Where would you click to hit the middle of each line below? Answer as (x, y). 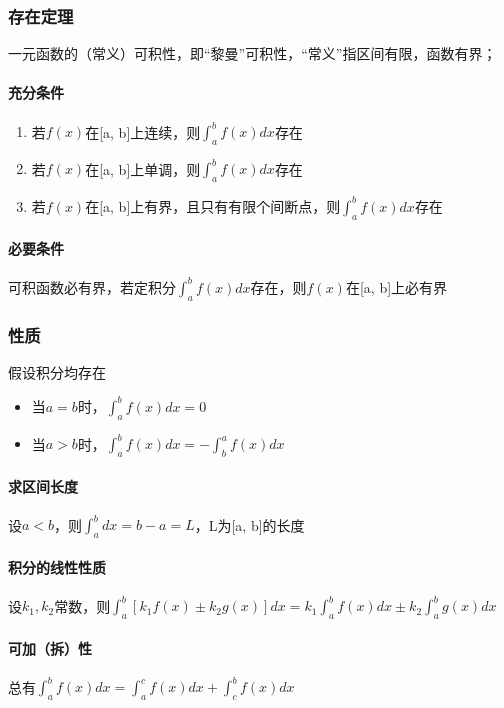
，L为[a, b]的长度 (249, 524)
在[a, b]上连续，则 (143, 131)
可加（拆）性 (50, 647)
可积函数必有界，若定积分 (92, 286)
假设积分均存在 (57, 371)
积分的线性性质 (57, 566)
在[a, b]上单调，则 (143, 168)
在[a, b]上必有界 (396, 286)
